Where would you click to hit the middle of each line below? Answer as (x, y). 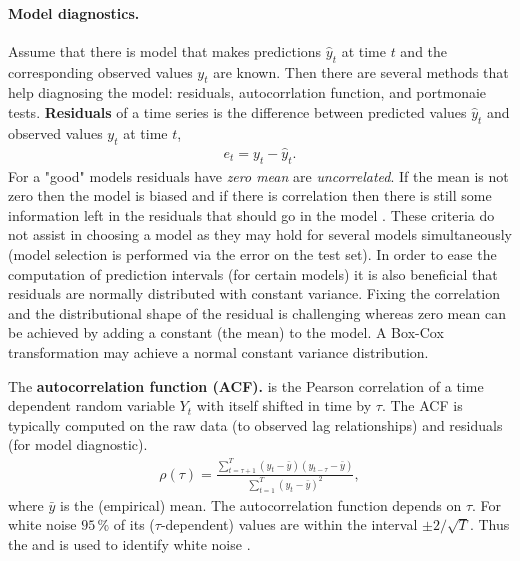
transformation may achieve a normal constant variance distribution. (218, 351)
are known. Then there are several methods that (361, 71)
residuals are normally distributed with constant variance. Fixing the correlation (254, 293)
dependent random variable (91, 405)
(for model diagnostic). (78, 444)
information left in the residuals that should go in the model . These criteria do (251, 214)
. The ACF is (422, 405)
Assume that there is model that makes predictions (165, 50)
